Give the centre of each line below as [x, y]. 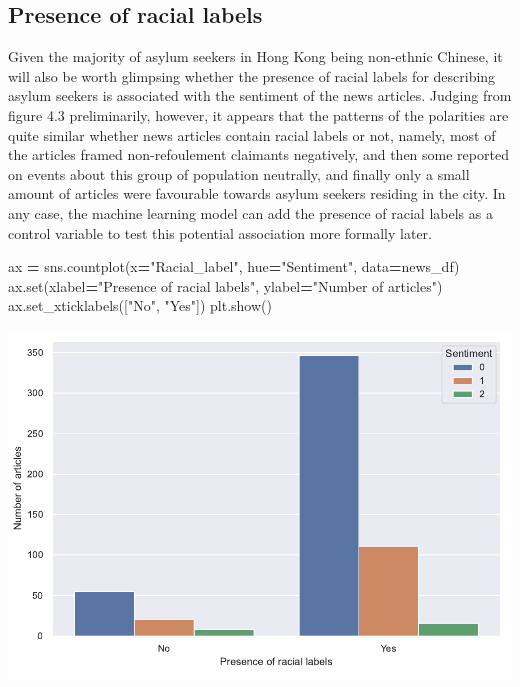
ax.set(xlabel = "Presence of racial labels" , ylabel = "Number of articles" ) [225, 285]
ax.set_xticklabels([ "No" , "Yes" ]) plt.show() [140, 305]
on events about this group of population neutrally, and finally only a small [239, 173]
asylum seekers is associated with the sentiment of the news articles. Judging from [260, 95]
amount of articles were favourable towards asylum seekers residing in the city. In [257, 193]
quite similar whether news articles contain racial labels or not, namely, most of [252, 134]
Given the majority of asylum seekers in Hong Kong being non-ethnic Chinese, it [255, 56]
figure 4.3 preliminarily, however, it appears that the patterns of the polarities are [258, 114]
